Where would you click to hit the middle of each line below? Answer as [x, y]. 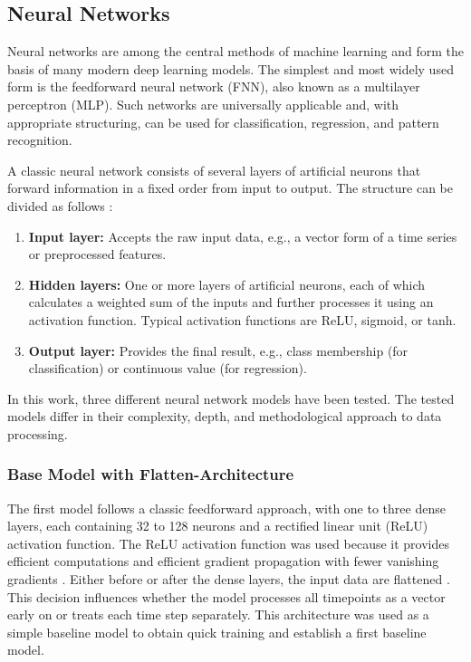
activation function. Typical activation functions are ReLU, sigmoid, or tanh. [242, 319]
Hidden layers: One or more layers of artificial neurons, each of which [227, 284]
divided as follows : [60, 205]
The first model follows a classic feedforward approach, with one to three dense [226, 508]
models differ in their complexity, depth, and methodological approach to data [225, 416]
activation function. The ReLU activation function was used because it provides [229, 543]
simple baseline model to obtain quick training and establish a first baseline [217, 632]
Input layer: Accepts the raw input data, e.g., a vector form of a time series [243, 236]
